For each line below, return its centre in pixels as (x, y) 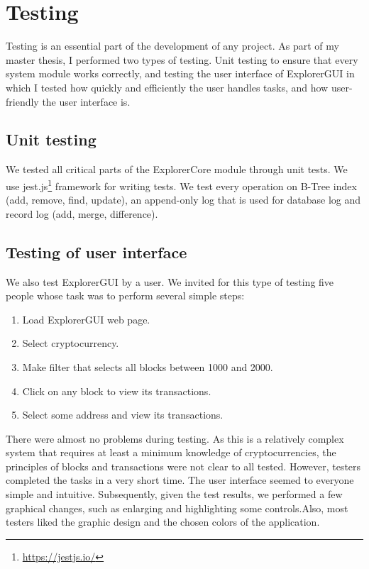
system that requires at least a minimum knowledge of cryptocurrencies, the (171, 452)
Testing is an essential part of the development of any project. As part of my (172, 46)
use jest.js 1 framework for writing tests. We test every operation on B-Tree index (181, 184)
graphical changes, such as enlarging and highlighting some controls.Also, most (177, 508)
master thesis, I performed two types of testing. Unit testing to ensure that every (182, 59)
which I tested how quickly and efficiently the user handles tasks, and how (167, 87)
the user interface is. (86, 101)
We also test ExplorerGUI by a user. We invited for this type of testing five (170, 281)
